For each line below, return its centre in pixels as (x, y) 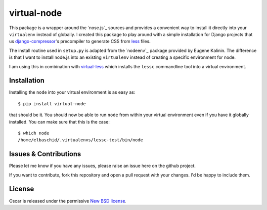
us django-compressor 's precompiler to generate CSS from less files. (80, 42)
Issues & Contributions (45, 154)
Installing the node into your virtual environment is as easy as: (72, 92)
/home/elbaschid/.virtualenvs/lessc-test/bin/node (81, 140)
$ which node (34, 133)
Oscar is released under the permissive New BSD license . (68, 201)
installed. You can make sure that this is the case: (59, 122)
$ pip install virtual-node (52, 104)
